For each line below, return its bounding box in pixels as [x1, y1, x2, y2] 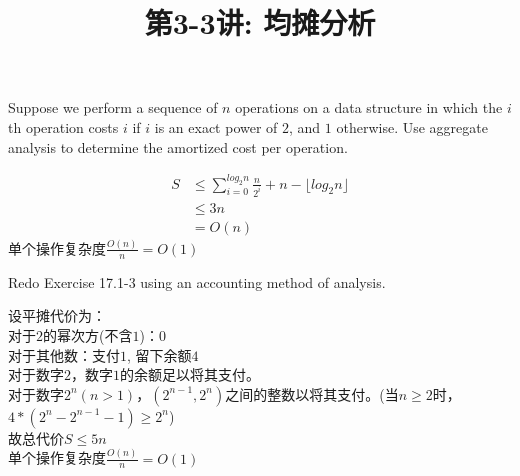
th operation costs [8, 116, 119, 137]
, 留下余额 [127, 344, 192, 365]
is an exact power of [154, 116, 278, 137]
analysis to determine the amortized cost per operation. [8, 136, 348, 157]
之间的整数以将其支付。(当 [225, 383, 399, 404]
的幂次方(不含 [43, 324, 133, 345]
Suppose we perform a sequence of [8, 97, 218, 118]
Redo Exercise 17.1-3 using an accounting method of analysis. [8, 271, 386, 292]
